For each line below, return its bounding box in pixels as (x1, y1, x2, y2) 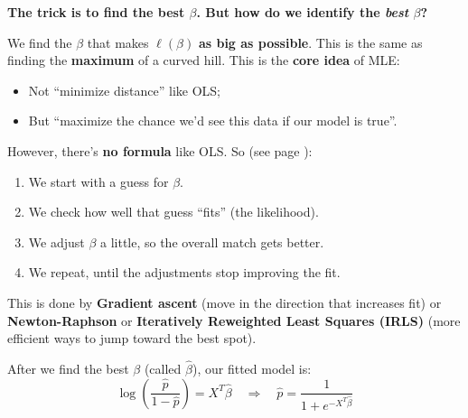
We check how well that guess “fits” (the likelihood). (28, 202, 319, 221)
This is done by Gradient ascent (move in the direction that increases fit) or (7, 293, 442, 311)
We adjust (28, 232, 85, 251)
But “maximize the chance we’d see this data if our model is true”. (28, 111, 398, 130)
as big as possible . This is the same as (198, 33, 423, 51)
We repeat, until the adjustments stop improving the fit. (28, 263, 341, 282)
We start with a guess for (28, 172, 169, 190)
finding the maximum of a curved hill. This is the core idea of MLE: (7, 51, 400, 70)
